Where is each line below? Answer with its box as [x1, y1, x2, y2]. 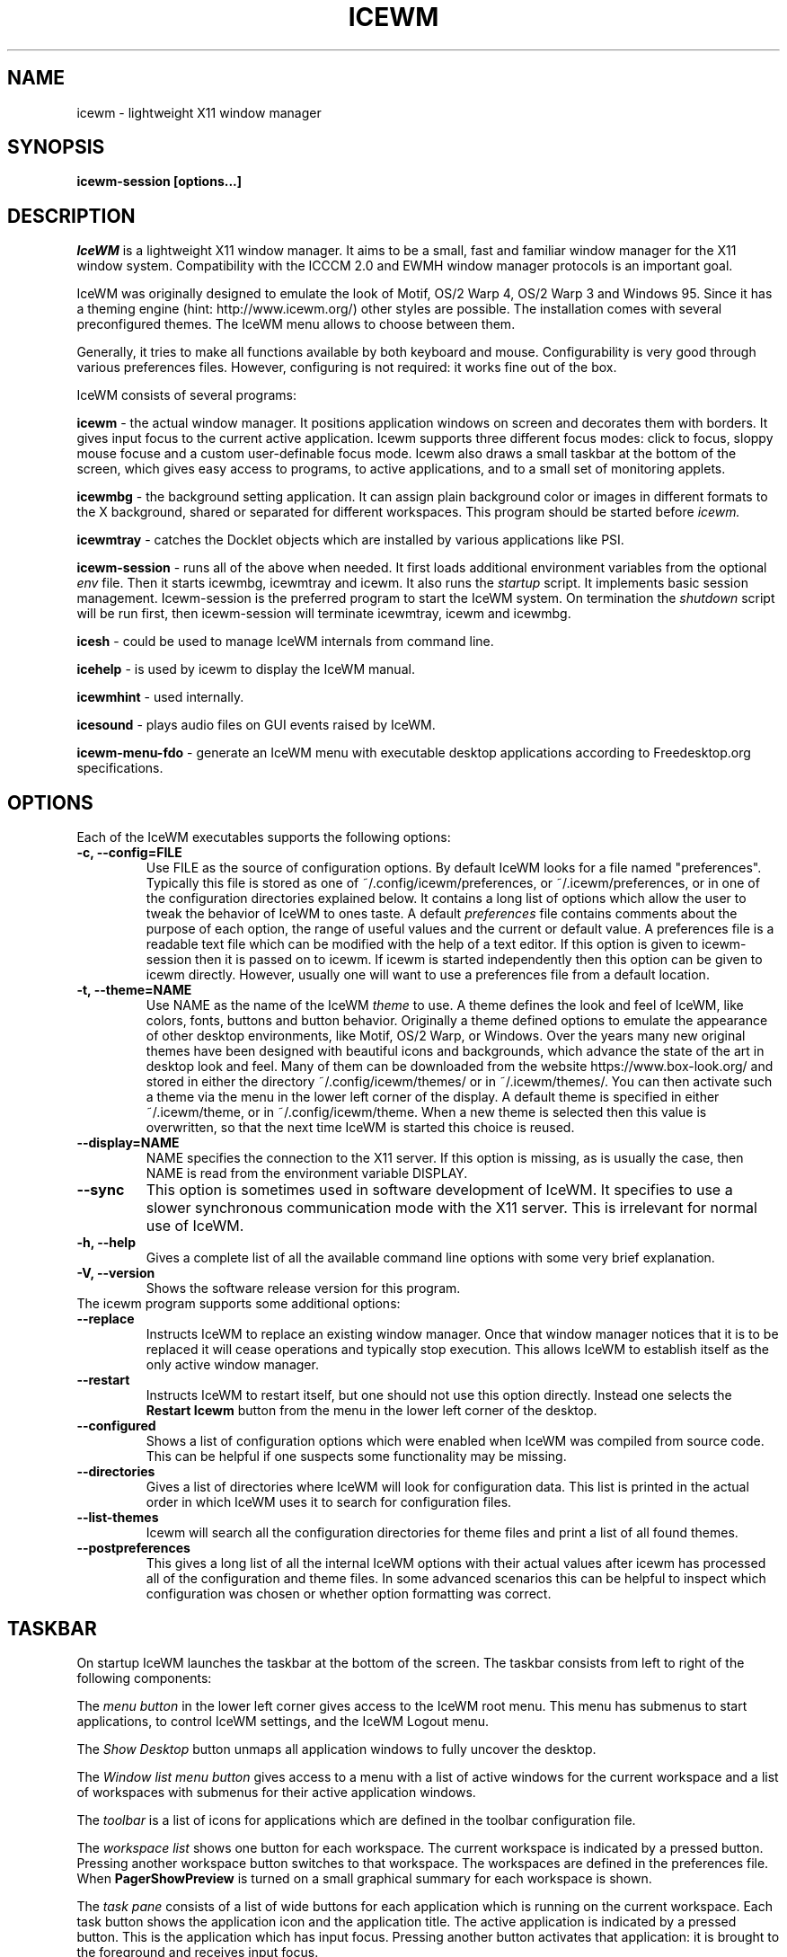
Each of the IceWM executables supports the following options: [76, 829, 451, 846]
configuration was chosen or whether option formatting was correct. [146, 1586, 552, 1602]
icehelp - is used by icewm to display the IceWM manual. [76, 661, 415, 677]
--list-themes [76, 1510, 159, 1526]
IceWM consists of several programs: [76, 387, 297, 403]
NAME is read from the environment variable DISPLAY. [146, 1165, 468, 1182]
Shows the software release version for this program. [146, 1280, 461, 1297]
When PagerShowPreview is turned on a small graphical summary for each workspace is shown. [76, 1870, 652, 1886]
